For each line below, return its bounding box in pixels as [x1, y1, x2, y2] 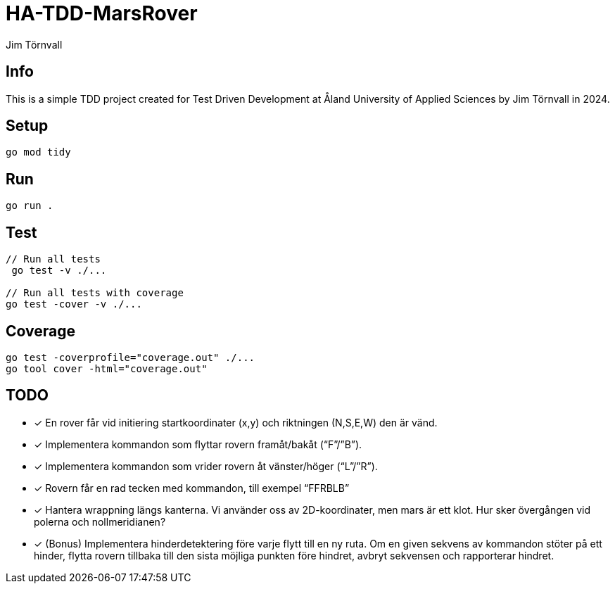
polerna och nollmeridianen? [34, 515, 166, 528]
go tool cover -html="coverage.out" [6, 362, 208, 374]
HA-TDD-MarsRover [6, 1, 198, 25]
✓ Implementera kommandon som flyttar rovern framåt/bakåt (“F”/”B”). [34, 438, 362, 450]
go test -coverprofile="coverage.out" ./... [6, 351, 255, 363]
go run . [6, 200, 53, 212]
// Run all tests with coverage [6, 287, 184, 299]
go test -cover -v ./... [6, 298, 142, 310]
